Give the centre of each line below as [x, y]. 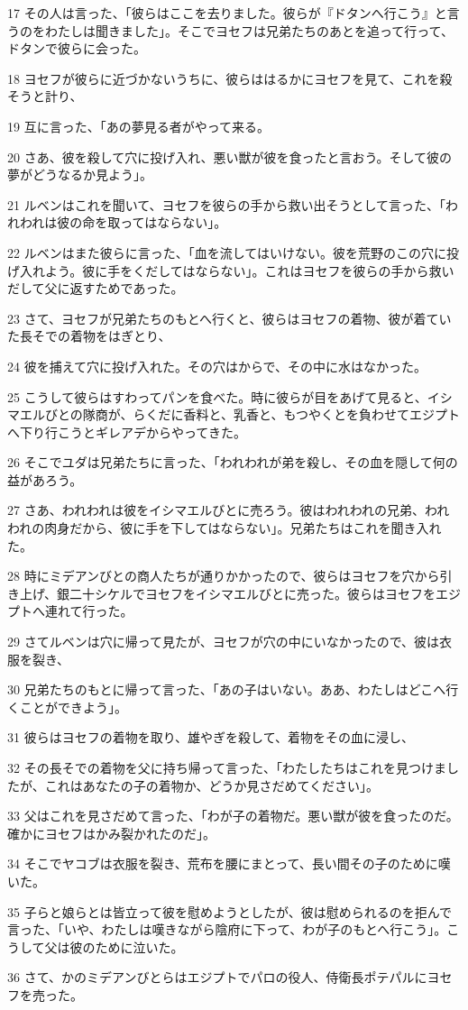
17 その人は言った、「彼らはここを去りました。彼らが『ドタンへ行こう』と [227, 13]
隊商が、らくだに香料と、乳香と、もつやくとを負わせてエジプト [271, 414]
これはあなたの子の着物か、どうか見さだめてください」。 [212, 785]
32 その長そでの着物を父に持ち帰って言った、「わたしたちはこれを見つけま [227, 767]
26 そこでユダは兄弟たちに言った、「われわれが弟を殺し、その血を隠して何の [233, 462]
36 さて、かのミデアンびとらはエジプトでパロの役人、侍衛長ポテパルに [217, 977]
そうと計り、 [45, 96]
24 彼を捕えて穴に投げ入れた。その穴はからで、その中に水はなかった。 [217, 366]
